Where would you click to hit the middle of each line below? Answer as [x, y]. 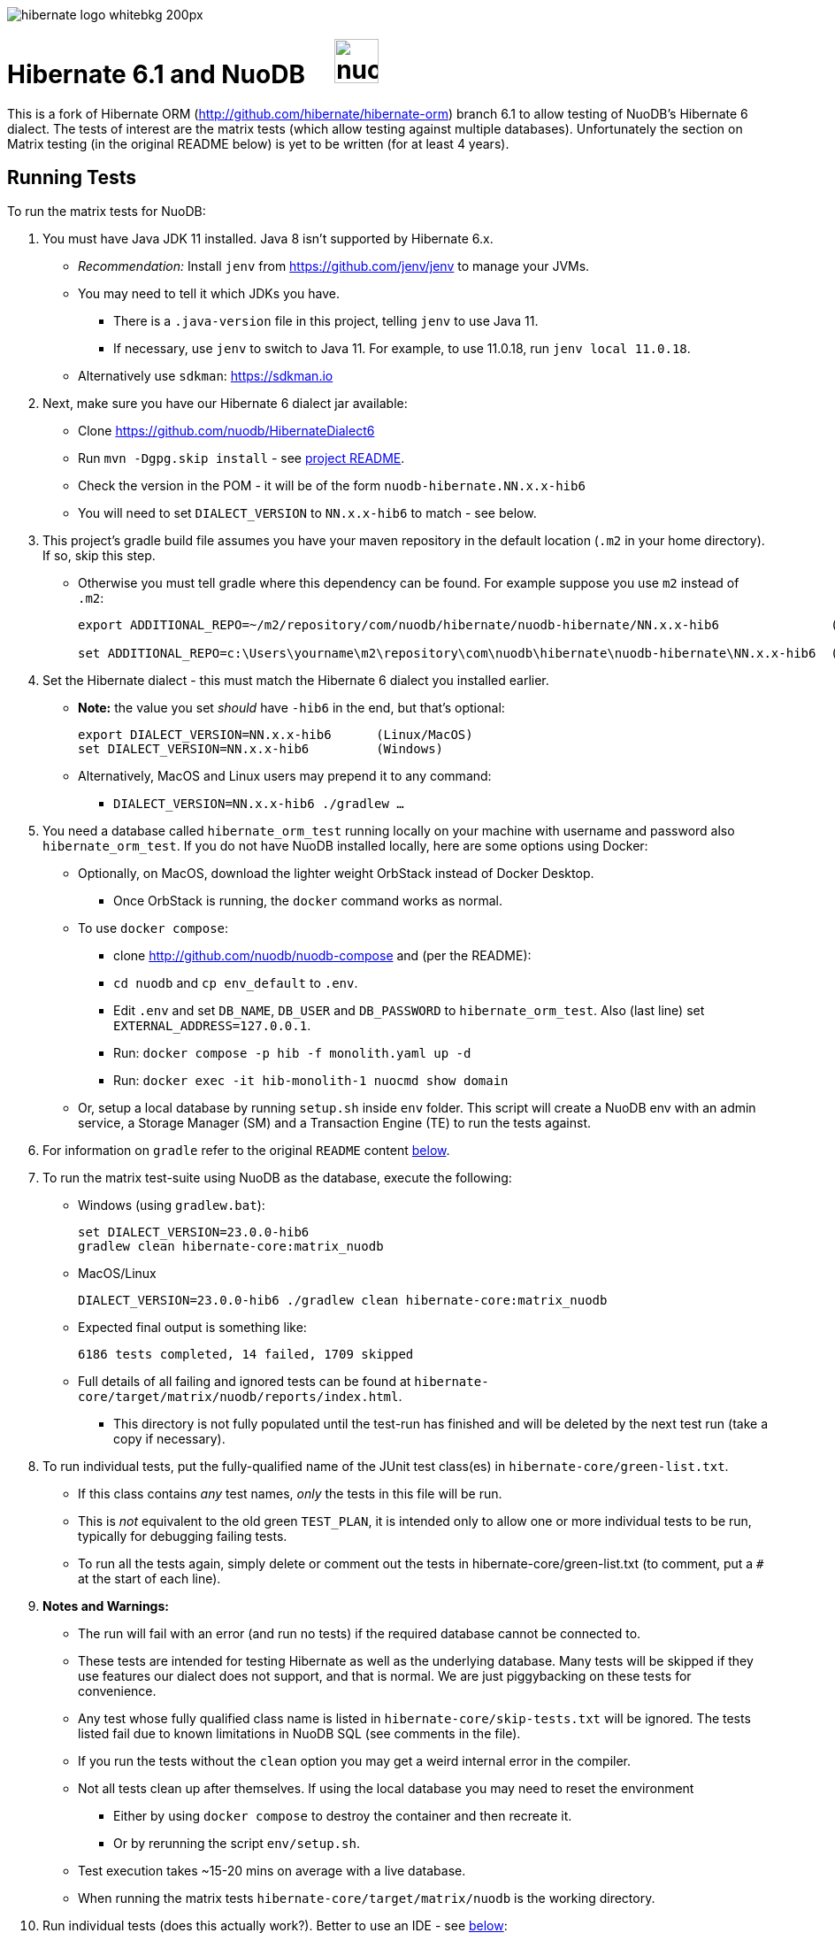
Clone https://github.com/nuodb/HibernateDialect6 [226, 431]
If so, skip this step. [99, 556]
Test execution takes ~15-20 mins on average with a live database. [272, 1871]
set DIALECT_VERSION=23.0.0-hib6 [194, 1232]
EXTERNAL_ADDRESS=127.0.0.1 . [212, 1026]
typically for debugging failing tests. [183, 1536]
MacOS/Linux [117, 1274]
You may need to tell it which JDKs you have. [209, 294]
